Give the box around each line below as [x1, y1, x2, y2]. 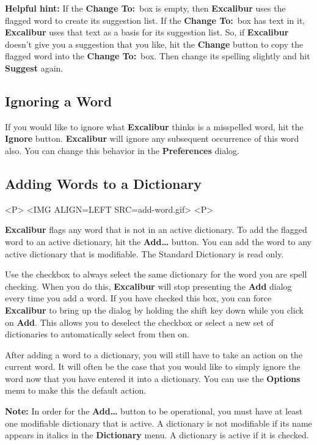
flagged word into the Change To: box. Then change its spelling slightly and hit [5, 50, 310, 62]
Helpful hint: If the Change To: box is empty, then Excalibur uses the [5, 2, 286, 14]
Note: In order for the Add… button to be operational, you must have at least [5, 405, 303, 417]
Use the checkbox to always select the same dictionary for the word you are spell [5, 268, 307, 281]
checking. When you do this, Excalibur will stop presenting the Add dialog [5, 279, 292, 292]
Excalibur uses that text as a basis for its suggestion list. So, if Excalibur [5, 26, 289, 39]
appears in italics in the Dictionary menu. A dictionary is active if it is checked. [5, 428, 309, 441]
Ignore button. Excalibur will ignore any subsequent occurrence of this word [5, 132, 299, 145]
